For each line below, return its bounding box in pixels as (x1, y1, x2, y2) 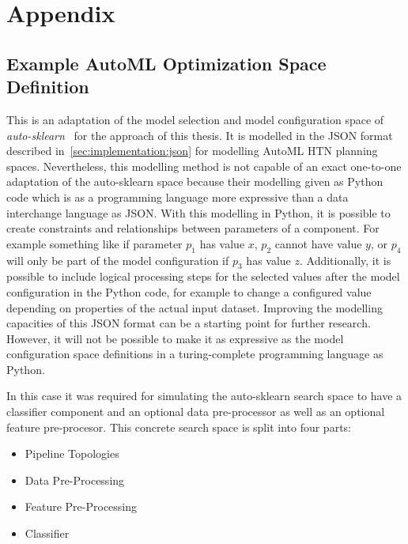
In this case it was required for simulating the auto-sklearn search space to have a (6, 387, 402, 404)
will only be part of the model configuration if (6, 251, 229, 268)
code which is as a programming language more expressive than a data (6, 188, 349, 205)
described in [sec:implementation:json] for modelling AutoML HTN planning (6, 142, 378, 159)
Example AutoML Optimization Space (6, 51, 327, 75)
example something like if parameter (6, 235, 183, 251)
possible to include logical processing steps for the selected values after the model (6, 268, 400, 285)
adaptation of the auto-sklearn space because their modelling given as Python (6, 173, 383, 190)
